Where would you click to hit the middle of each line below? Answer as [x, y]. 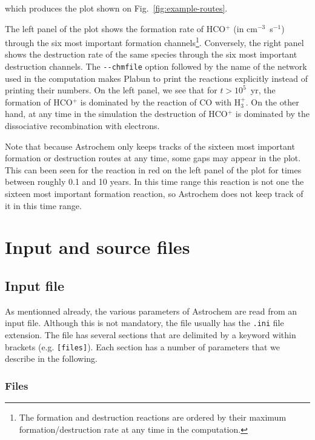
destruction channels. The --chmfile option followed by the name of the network [156, 66]
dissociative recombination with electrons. [82, 126]
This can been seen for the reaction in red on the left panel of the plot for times [153, 169]
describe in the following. [51, 358]
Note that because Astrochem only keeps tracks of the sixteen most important [150, 146]
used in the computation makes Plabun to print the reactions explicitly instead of [156, 78]
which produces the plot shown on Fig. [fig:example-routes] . [116, 8]
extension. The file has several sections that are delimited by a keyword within [151, 335]
